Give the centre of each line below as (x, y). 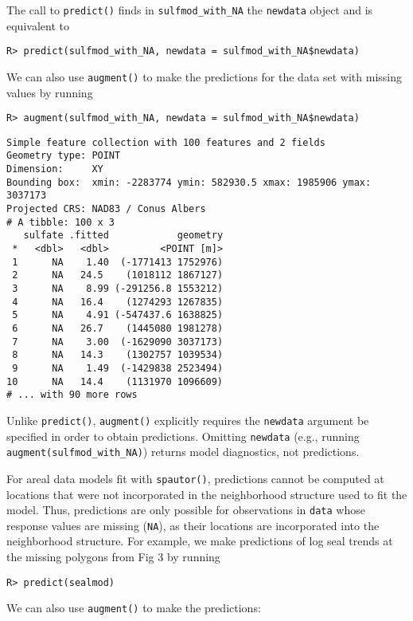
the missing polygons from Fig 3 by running (113, 557)
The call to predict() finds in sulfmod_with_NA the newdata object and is (190, 10)
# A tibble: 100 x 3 (61, 222)
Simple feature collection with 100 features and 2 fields (166, 142)
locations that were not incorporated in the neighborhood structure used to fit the (207, 494)
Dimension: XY (55, 169)
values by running (50, 92)
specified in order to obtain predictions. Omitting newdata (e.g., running (183, 436)
